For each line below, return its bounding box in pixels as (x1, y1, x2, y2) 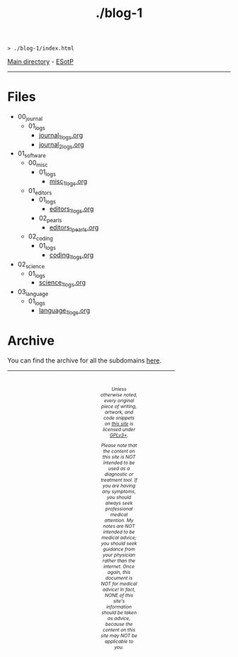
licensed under (102, 426, 136, 433)
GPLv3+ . (109, 431, 129, 438)
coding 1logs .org (49, 250, 94, 260)
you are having (102, 482, 136, 490)
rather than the (102, 558, 136, 565)
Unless (111, 385, 127, 392)
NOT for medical (101, 580, 137, 587)
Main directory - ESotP (7, 57, 74, 66)
